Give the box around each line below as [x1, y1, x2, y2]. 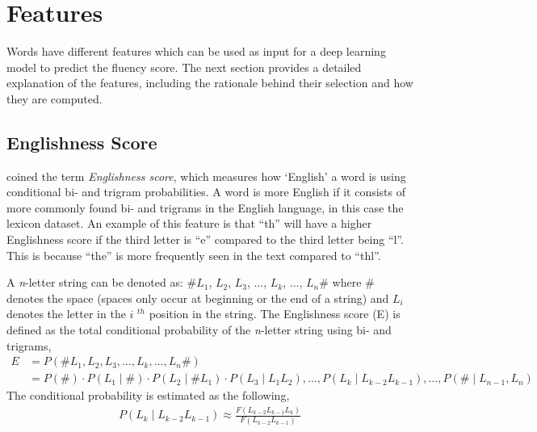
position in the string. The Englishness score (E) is [149, 305, 401, 322]
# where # [319, 274, 375, 291]
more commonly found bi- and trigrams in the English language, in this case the [6, 199, 404, 216]
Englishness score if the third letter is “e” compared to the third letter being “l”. [6, 231, 404, 248]
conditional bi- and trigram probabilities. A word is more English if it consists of [6, 183, 406, 200]
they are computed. [6, 90, 103, 107]
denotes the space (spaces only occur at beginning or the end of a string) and [6, 289, 389, 306]
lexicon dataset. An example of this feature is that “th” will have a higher [6, 215, 372, 232]
